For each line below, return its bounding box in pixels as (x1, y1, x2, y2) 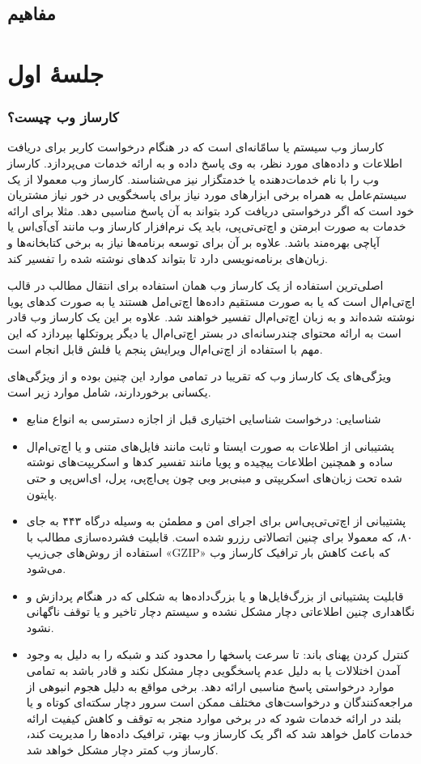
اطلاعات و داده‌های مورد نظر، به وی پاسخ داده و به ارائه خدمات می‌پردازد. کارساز (7, 154, 402, 171)
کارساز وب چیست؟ (7, 107, 119, 127)
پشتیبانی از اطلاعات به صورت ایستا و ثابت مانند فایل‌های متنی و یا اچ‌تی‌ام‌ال (26, 437, 394, 454)
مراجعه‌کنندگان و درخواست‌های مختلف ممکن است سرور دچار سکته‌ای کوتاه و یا (26, 694, 413, 711)
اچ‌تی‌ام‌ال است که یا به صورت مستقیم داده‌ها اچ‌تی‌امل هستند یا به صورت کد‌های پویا (7, 292, 415, 309)
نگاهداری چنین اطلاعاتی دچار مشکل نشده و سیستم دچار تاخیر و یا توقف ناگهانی (26, 603, 415, 620)
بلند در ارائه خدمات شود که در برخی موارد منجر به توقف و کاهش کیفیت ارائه (26, 709, 402, 726)
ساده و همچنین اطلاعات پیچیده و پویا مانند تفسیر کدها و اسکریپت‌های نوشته (26, 453, 393, 470)
